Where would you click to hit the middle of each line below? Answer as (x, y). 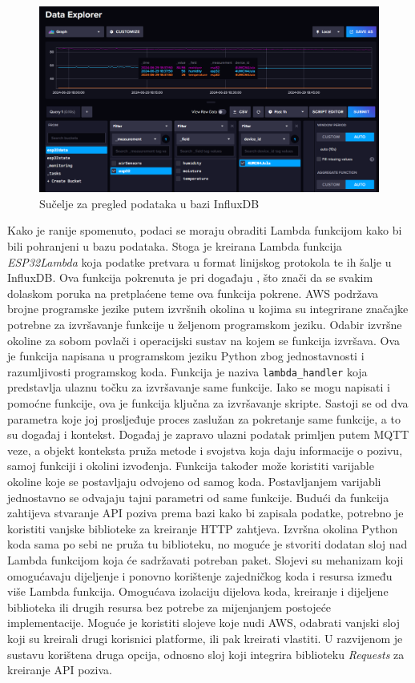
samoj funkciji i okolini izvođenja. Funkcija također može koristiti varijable (191, 466)
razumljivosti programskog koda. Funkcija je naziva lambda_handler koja (187, 371)
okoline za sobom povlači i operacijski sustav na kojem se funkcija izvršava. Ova (204, 340)
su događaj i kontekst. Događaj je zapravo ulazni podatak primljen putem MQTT (208, 434)
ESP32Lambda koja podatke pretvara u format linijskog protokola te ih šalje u (199, 261)
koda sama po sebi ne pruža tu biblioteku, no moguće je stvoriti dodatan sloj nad (207, 544)
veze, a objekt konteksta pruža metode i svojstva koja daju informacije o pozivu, (205, 450)
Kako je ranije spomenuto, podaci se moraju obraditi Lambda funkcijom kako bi (205, 230)
